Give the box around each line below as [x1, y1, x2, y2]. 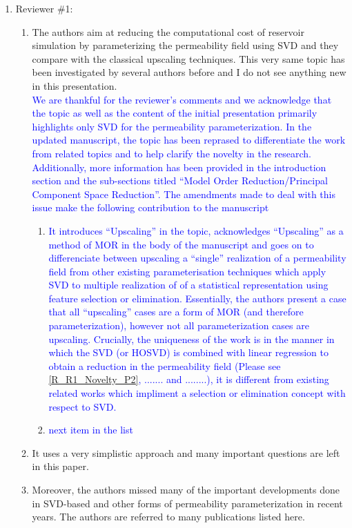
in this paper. [32, 459, 89, 473]
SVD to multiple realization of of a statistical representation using [48, 277, 329, 292]
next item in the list [48, 422, 133, 437]
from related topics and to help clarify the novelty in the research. [32, 146, 311, 160]
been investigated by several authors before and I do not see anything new [32, 65, 346, 79]
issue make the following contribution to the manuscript [32, 200, 269, 215]
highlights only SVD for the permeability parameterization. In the [32, 119, 312, 133]
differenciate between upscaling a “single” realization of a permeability [48, 251, 346, 265]
